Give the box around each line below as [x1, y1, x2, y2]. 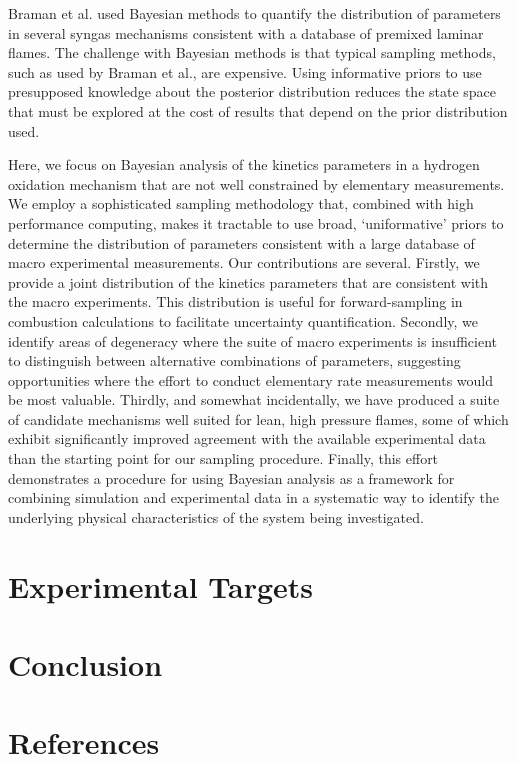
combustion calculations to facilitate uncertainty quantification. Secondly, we [8, 310, 479, 331]
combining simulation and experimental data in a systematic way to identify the [8, 487, 500, 508]
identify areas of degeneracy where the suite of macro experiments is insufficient [8, 330, 497, 351]
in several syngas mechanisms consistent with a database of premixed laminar [8, 22, 484, 43]
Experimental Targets [8, 565, 314, 606]
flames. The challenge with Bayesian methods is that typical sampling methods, [8, 42, 496, 63]
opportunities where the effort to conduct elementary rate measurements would [8, 369, 493, 390]
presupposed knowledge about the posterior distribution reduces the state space [8, 81, 497, 102]
